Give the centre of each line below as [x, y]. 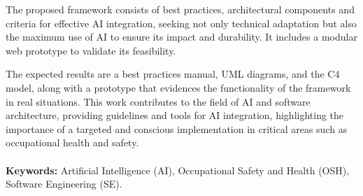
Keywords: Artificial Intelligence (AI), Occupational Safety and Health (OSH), [178, 170]
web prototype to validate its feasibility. [91, 50]
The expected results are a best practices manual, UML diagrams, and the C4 [173, 74]
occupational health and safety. [72, 142]
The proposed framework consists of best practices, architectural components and [180, 9]
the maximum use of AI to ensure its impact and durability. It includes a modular [181, 37]
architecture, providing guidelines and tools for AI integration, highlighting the [175, 115]
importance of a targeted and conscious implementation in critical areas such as [177, 128]
